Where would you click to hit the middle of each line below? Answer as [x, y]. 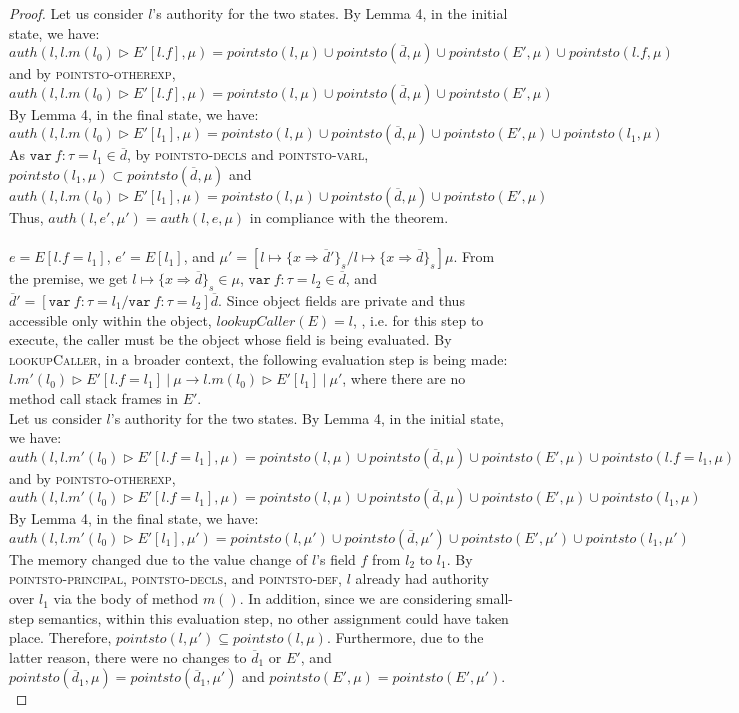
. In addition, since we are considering [355, 598]
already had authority [422, 578]
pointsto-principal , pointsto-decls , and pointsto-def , [175, 578]
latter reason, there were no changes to [128, 656]
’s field [336, 558]
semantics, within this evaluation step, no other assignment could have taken [273, 617]
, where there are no [404, 378]
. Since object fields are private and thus [341, 299]
